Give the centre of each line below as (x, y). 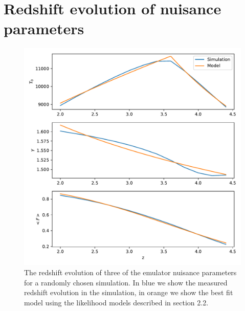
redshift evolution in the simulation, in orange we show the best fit (129, 292)
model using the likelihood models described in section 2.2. (116, 302)
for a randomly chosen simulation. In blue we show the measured (126, 282)
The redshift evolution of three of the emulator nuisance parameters (130, 272)
